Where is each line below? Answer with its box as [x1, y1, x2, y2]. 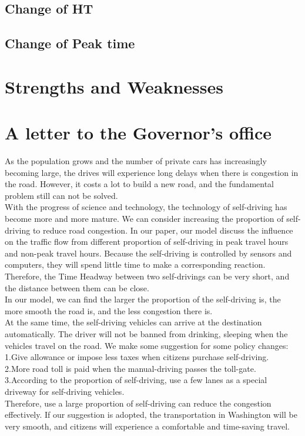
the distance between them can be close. [5, 281, 149, 294]
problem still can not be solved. [5, 189, 118, 201]
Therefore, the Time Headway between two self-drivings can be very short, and [5, 270, 290, 282]
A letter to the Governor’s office [5, 121, 272, 145]
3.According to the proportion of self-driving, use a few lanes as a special [5, 374, 267, 386]
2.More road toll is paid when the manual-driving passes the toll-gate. [5, 362, 256, 374]
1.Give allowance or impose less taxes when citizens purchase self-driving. [5, 351, 269, 363]
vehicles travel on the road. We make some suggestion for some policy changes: [5, 339, 289, 351]
